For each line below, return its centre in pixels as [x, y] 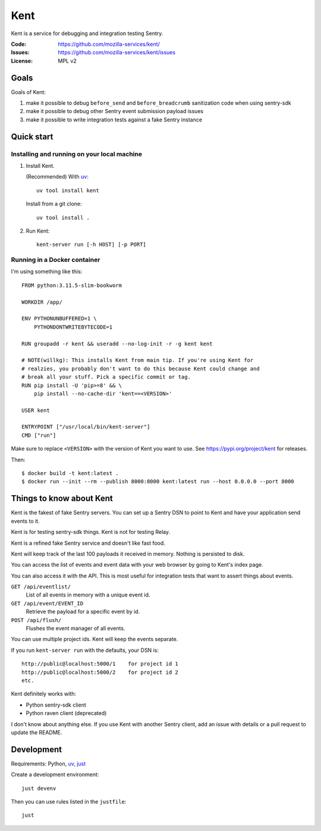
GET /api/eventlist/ [41, 587]
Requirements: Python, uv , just [48, 763]
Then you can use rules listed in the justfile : [69, 802]
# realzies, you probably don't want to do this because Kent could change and [141, 368]
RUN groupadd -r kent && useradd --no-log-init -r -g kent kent [117, 343]
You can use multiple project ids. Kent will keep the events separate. [95, 639]
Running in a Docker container [56, 260]
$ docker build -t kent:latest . [70, 474]
